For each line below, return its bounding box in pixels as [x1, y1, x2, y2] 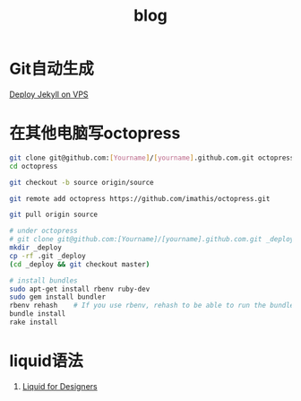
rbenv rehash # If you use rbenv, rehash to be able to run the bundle [9, 301, 295, 310]
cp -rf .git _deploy [9, 251, 87, 260]
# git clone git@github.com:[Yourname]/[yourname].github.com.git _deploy [9, 235, 295, 244]
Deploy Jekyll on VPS [9, 89, 89, 100]
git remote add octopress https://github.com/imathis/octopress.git [9, 194, 271, 203]
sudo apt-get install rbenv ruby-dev [9, 284, 150, 293]
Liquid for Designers [21, 380, 98, 391]
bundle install [9, 309, 66, 318]
